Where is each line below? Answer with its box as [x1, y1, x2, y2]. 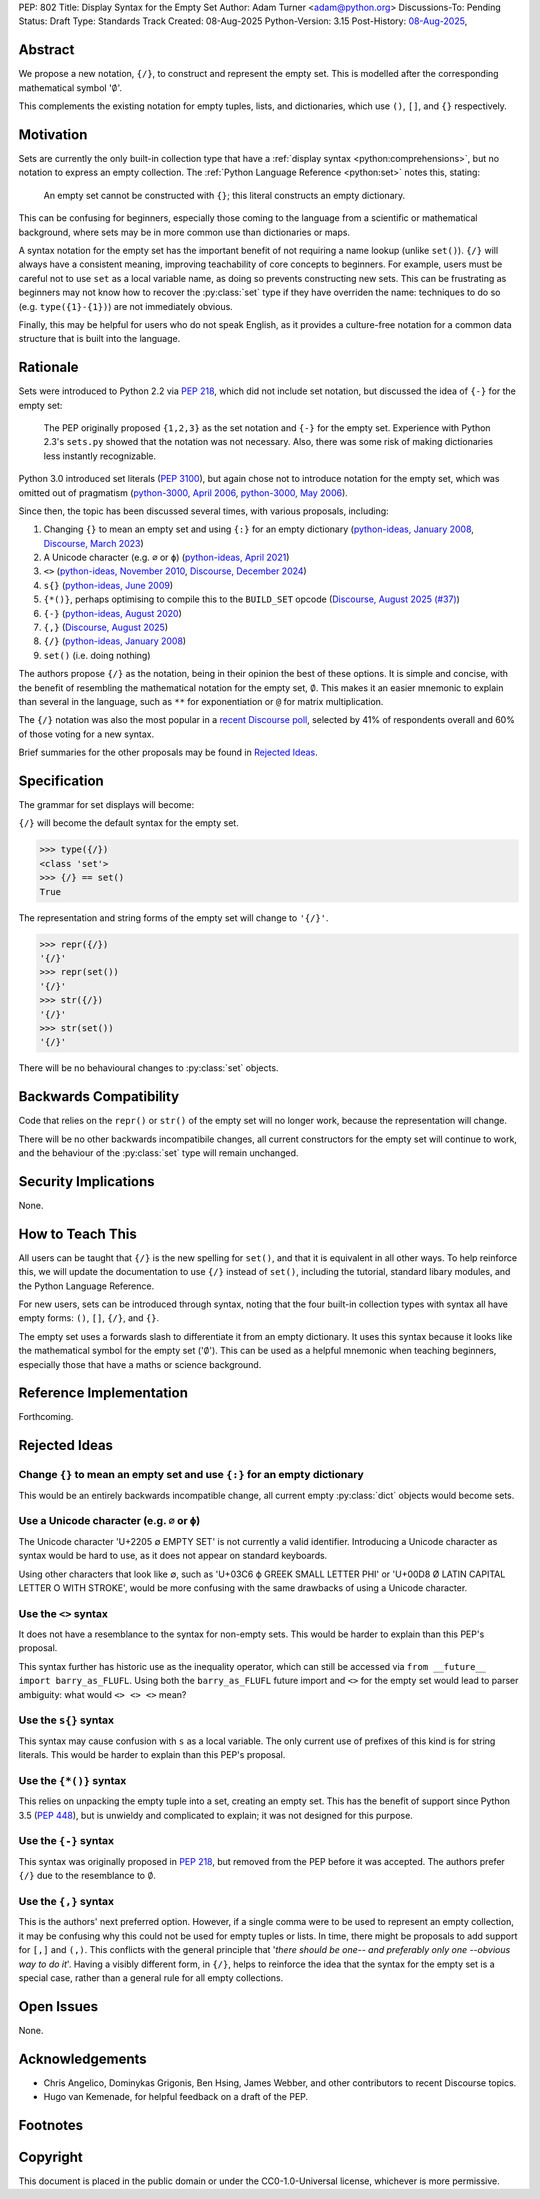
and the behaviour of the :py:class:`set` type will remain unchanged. [18, 1147, 299, 1159]
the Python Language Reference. [18, 1280, 155, 1292]
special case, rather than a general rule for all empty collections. [18, 1971, 284, 1984]
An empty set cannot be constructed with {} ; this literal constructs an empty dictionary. [43, 189, 406, 201]
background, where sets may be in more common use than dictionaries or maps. [18, 226, 350, 238]
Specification [18, 772, 104, 789]
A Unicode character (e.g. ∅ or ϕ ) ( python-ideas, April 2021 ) [43, 551, 290, 564]
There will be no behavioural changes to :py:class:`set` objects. [18, 1062, 279, 1074]
